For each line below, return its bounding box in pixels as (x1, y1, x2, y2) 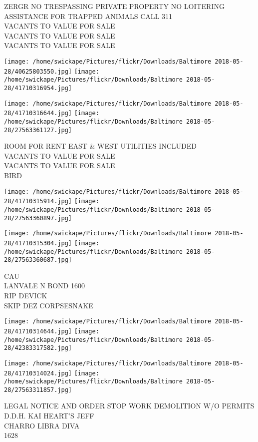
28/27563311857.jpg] (4, 386, 72, 393)
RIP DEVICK (4, 290, 47, 301)
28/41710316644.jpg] (4, 110, 72, 117)
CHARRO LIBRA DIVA (4, 420, 80, 430)
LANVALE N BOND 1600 (4, 280, 85, 291)
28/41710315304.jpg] (4, 239, 72, 247)
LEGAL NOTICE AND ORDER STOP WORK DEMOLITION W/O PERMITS (4, 400, 255, 411)
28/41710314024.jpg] (4, 369, 72, 377)
